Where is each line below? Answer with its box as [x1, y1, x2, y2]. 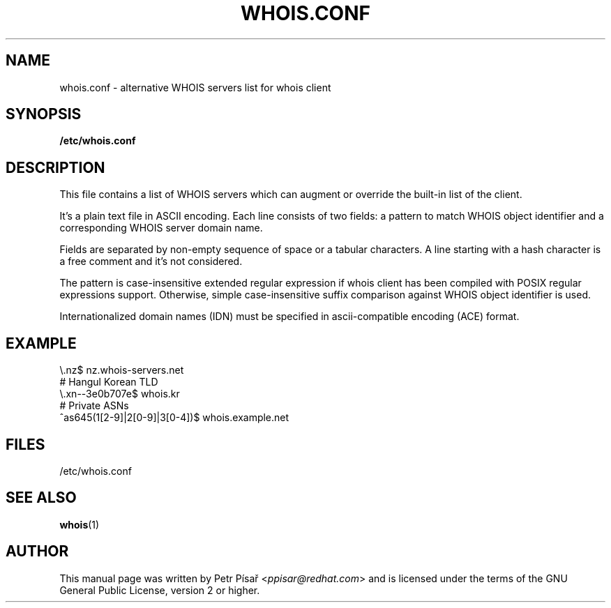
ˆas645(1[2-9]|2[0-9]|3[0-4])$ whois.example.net [59, 411, 289, 424]
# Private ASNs [59, 400, 129, 412]
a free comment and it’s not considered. [59, 255, 243, 268]
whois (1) [59, 518, 100, 531]
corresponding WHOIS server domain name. [59, 222, 263, 234]
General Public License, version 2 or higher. [59, 584, 260, 596]
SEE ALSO [6, 489, 77, 507]
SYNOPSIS [6, 105, 82, 123]
